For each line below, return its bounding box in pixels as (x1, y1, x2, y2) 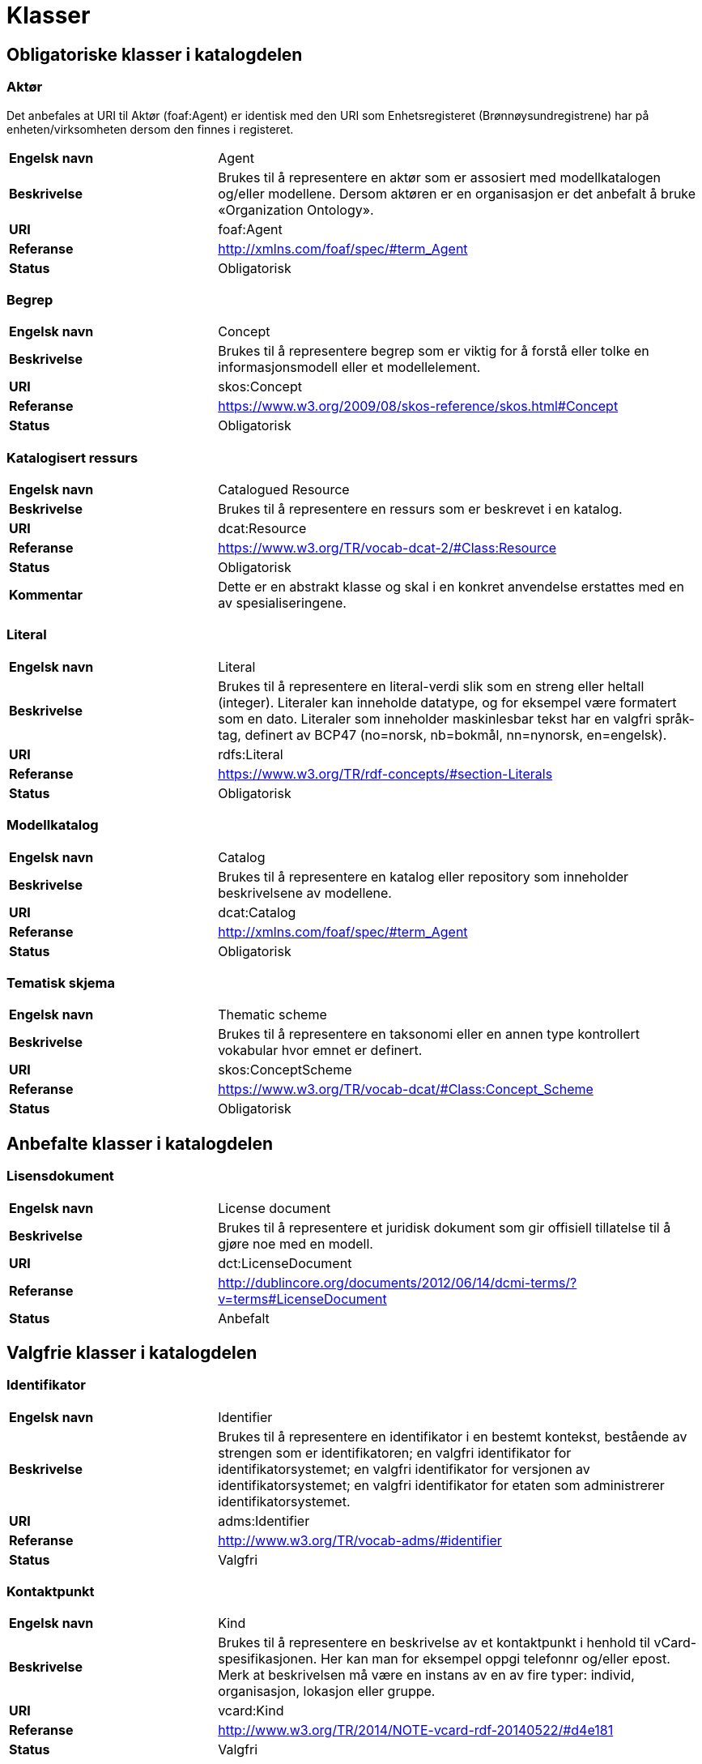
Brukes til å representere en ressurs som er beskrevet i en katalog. (218, 501, 623, 518)
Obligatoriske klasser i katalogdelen (6, 44, 303, 65)
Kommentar (9, 587, 83, 604)
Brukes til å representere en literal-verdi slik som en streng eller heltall (218, 677, 645, 694)
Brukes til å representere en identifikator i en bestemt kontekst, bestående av (218, 1428, 687, 1445)
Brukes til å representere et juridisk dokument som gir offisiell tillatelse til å (218, 1219, 671, 1236)
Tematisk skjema (6, 974, 116, 991)
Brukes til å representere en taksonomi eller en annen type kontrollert (218, 1026, 640, 1043)
